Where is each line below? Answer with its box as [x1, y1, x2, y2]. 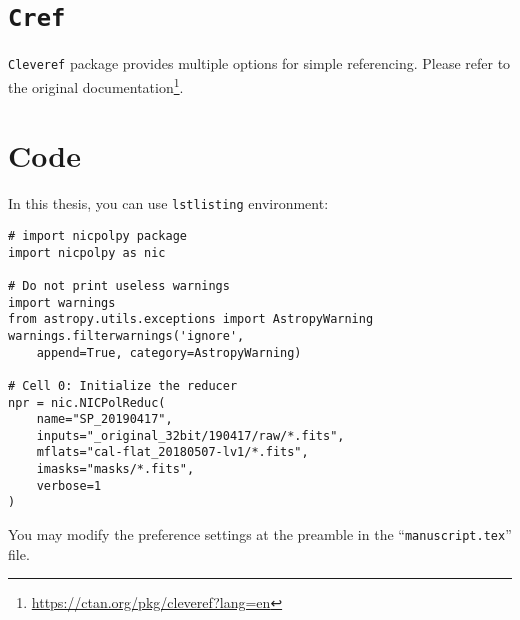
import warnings [8, 295, 116, 310]
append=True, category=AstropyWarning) [36, 345, 302, 360]
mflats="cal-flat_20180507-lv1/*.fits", [36, 445, 309, 460]
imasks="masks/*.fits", [36, 462, 195, 477]
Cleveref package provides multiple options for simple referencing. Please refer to [8, 53, 511, 74]
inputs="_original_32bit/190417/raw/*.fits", [36, 428, 345, 443]
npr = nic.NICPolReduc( [8, 395, 166, 410]
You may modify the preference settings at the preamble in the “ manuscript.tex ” [8, 524, 512, 545]
